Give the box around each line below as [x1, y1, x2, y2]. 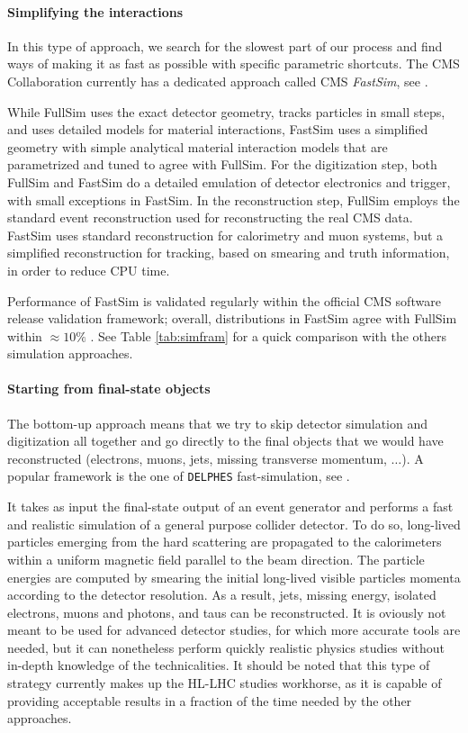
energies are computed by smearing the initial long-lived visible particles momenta [7, 567, 461, 586]
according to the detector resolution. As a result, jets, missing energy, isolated [7, 585, 436, 604]
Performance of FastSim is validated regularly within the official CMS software [7, 291, 441, 310]
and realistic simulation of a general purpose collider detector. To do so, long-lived [7, 514, 461, 533]
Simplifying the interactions [7, 2, 184, 21]
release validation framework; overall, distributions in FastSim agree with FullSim [7, 309, 457, 328]
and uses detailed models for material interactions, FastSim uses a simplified [7, 120, 428, 139]
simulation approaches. [7, 344, 133, 363]
